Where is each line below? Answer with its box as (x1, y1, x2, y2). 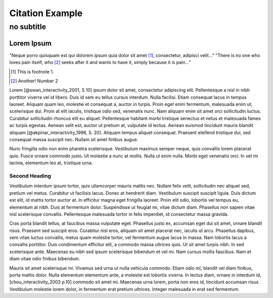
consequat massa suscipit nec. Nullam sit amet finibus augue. (9, 137, 139, 143)
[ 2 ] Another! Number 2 (11, 78, 58, 84)
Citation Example (9, 8, 83, 19)
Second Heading (9, 172, 52, 179)
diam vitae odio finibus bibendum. (9, 256, 80, 262)
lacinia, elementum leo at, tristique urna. (9, 160, 93, 166)
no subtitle (9, 22, 47, 31)
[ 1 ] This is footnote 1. (11, 69, 54, 75)
